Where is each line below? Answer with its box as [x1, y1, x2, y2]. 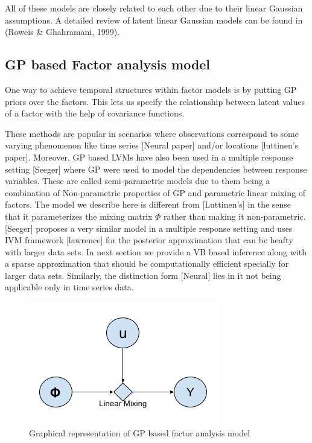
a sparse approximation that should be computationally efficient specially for [5, 257, 289, 270]
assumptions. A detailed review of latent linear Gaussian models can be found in [5, 13, 303, 26]
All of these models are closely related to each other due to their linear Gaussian [5, 2, 303, 14]
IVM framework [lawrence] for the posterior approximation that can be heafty [5, 234, 293, 246]
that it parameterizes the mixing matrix [5, 209, 153, 222]
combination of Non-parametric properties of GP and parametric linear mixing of [5, 186, 306, 199]
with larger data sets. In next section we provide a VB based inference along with [5, 245, 307, 258]
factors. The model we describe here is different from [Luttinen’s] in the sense [5, 198, 291, 211]
